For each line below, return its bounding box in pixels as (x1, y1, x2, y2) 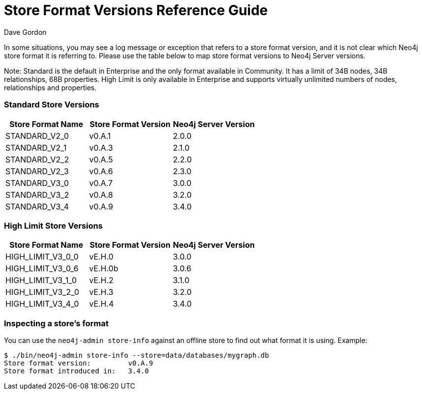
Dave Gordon (4, 27, 47, 36)
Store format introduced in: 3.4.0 (4, 367, 149, 375)
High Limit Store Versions (4, 220, 103, 231)
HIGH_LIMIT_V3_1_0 (5, 275, 77, 286)
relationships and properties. (4, 83, 97, 92)
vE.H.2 (89, 275, 114, 286)
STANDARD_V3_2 (5, 189, 69, 200)
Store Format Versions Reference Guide (4, 2, 268, 19)
